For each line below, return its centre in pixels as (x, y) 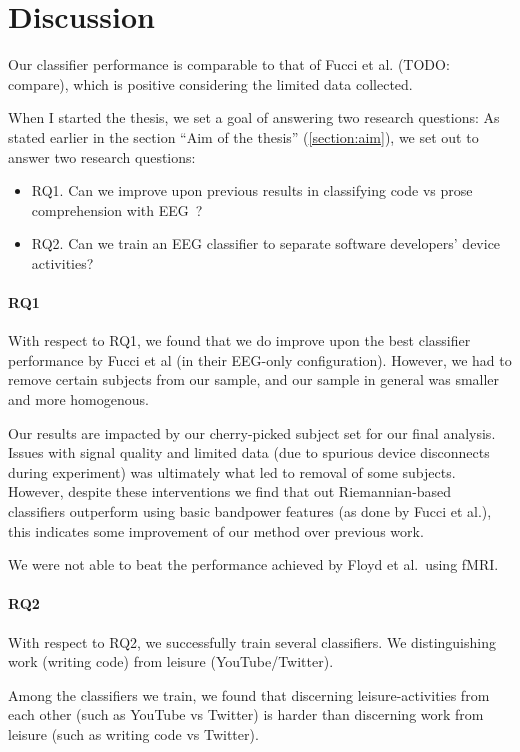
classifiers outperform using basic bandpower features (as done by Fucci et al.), (250, 511)
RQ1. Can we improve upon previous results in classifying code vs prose (252, 190)
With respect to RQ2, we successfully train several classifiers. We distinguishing (252, 641)
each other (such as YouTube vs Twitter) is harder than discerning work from (246, 714)
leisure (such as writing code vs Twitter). (133, 733)
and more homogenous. (78, 399)
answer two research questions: (102, 156)
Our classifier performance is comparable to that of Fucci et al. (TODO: (229, 64)
